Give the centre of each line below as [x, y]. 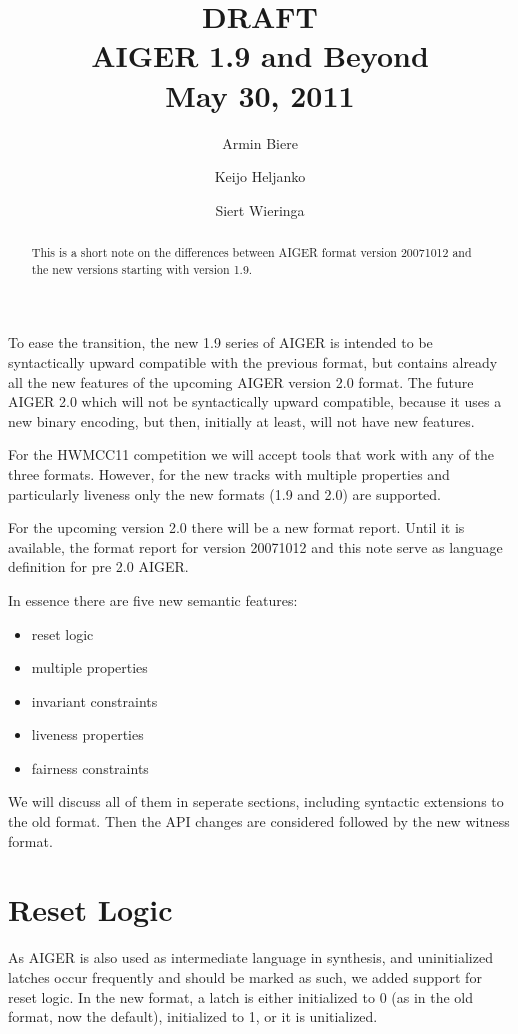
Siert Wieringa [260, 209]
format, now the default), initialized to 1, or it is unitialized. [193, 1016]
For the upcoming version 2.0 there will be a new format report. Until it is [236, 527]
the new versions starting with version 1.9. [142, 268]
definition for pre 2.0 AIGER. [98, 566]
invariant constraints [94, 700]
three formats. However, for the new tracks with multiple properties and [229, 473]
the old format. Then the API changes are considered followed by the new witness [259, 821]
